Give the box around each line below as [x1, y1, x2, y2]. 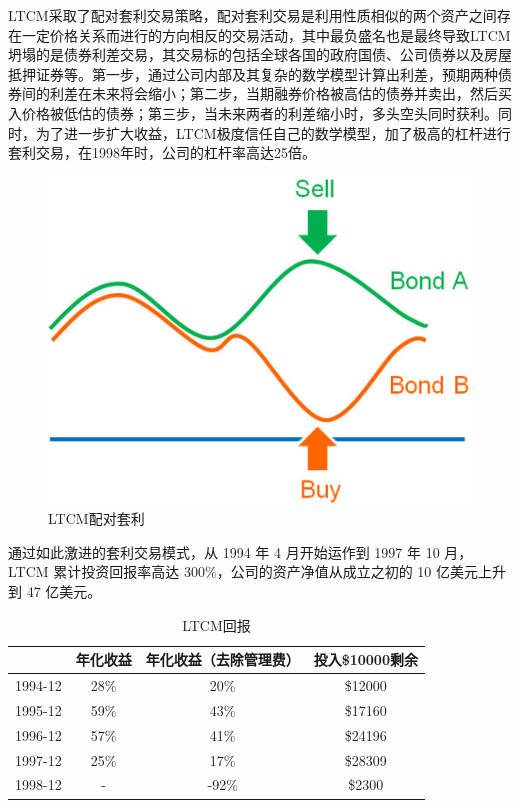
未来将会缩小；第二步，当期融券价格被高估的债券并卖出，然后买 [91, 83, 512, 104]
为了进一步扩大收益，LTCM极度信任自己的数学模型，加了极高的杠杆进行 [35, 122, 511, 143]
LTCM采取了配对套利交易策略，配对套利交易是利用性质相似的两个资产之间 [8, 5, 497, 25]
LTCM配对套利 [48, 508, 145, 529]
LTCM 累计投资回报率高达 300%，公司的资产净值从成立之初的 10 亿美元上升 [8, 561, 506, 582]
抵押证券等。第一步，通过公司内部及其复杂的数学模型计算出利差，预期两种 [8, 63, 498, 84]
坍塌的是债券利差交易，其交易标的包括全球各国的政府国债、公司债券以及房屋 [8, 44, 512, 65]
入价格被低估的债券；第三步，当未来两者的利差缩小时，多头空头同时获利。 [8, 102, 498, 123]
